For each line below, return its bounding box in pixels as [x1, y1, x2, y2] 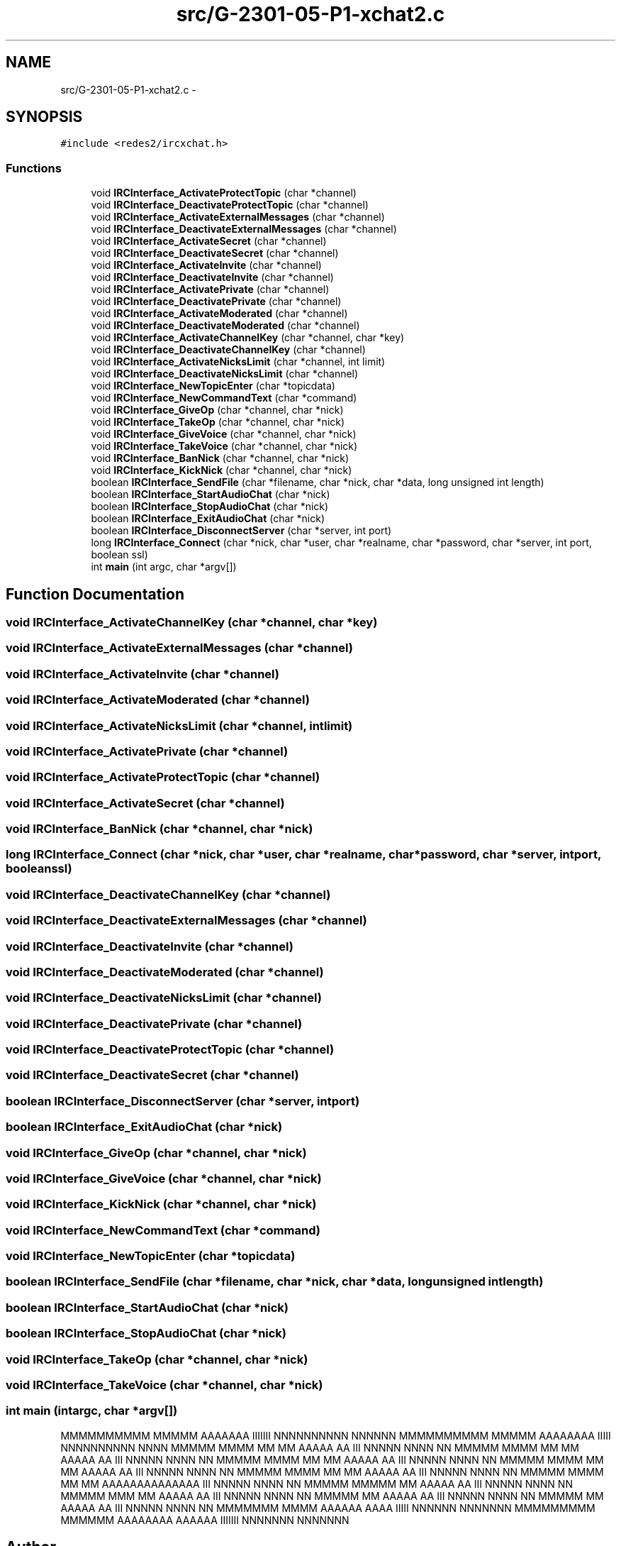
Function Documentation [6, 585, 184, 603]
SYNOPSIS [6, 108, 83, 126]
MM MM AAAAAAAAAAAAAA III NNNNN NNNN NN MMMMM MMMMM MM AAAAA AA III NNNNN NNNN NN [60, 1477, 573, 1490]
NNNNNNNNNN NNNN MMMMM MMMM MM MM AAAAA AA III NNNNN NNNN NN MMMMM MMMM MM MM [60, 1441, 579, 1454]
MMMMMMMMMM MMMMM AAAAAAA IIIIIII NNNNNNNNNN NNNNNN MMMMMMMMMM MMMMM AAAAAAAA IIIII [60, 1429, 611, 1442]
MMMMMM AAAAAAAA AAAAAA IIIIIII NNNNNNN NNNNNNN [60, 1513, 349, 1526]
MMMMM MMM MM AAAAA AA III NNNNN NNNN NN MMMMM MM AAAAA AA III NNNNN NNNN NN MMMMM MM [60, 1489, 604, 1502]
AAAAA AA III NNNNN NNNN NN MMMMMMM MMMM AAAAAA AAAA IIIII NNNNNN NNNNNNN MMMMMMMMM [60, 1501, 595, 1514]
